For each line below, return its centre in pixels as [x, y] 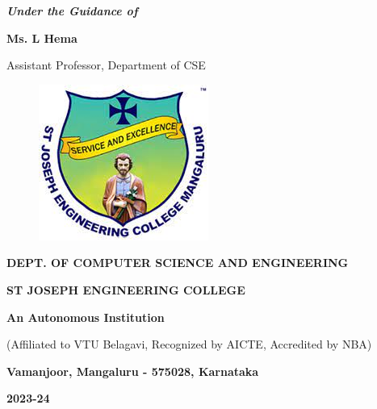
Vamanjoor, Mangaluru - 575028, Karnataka [133, 371]
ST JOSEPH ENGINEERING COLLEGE [126, 289]
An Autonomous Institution [86, 317]
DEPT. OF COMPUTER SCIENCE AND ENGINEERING [178, 263]
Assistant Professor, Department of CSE [106, 65]
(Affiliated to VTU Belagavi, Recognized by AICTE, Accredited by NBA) [189, 344]
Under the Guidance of [72, 10]
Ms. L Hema [42, 38]
